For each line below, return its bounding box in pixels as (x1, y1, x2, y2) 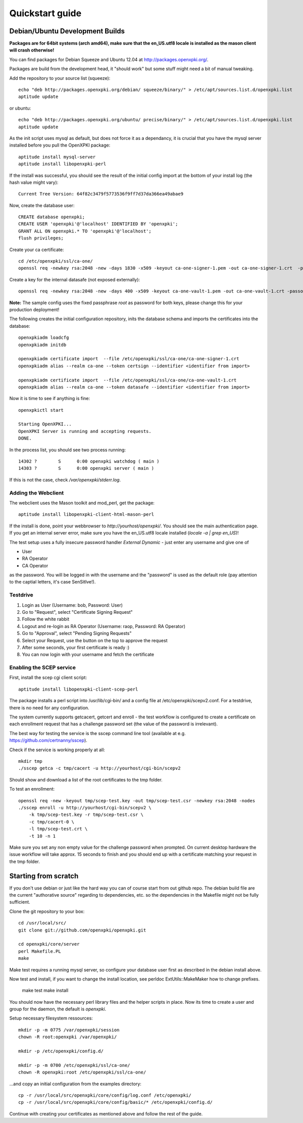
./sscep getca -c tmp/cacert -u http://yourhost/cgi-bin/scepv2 (18, 765, 181, 771)
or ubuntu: (9, 105, 31, 111)
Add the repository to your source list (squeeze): (9, 75, 111, 81)
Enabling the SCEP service (9, 664, 76, 671)
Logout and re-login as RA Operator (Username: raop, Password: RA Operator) (22, 623, 186, 629)
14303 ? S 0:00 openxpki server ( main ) (18, 465, 154, 471)
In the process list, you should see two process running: (9, 447, 126, 453)
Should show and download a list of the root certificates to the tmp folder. (9, 776, 163, 783)
